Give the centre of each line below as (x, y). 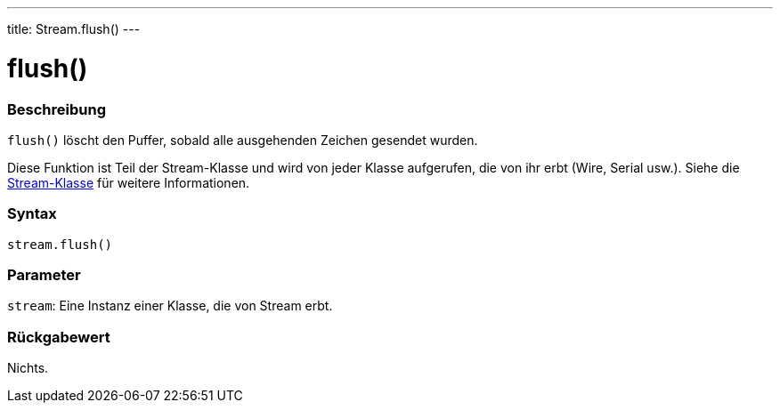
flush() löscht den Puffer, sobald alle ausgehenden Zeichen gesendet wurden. (243, 140)
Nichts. (28, 368)
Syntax (32, 214)
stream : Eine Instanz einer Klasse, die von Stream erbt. (170, 306)
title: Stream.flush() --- (74, 29)
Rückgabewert (59, 337)
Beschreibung (57, 109)
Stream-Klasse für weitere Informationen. (129, 182)
